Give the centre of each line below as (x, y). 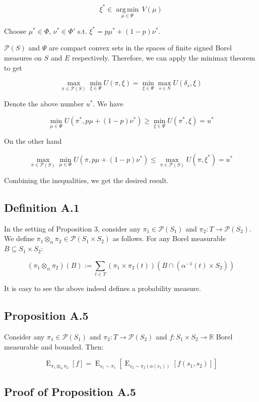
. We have (108, 104)
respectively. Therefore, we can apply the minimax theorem (164, 57)
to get (13, 67)
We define (19, 238)
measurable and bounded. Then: (54, 346)
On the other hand (33, 141)
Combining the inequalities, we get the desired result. (86, 180)
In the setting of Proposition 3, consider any (72, 228)
